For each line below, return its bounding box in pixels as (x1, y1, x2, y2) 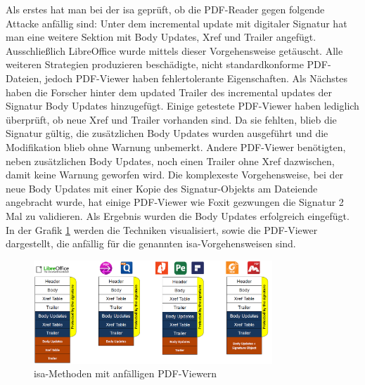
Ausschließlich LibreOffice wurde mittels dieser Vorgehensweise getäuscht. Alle (6, 43, 343, 58)
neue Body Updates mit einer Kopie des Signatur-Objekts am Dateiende (6, 181, 318, 195)
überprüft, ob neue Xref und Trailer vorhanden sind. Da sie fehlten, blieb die (6, 112, 337, 126)
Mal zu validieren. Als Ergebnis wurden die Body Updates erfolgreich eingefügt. (6, 208, 350, 223)
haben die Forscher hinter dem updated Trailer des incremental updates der (6, 84, 332, 99)
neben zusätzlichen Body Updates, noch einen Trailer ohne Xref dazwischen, (6, 153, 335, 168)
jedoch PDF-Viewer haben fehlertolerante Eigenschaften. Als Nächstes (44, 70, 347, 85)
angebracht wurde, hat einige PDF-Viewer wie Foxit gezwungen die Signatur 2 (6, 195, 344, 209)
